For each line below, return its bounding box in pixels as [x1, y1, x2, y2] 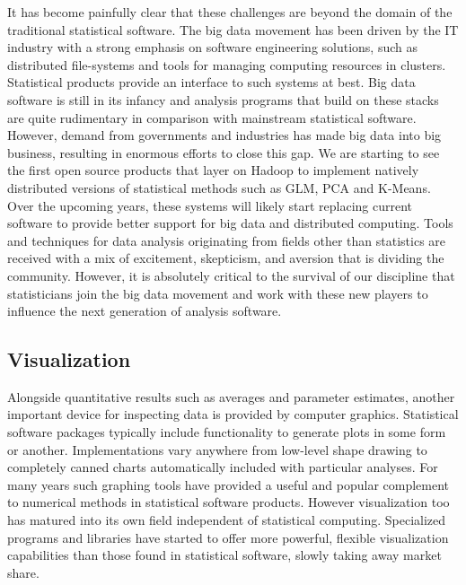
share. [7, 563, 40, 581]
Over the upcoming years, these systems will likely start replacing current [7, 196, 412, 214]
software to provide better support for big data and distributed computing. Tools [7, 214, 453, 232]
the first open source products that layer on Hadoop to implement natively [7, 161, 419, 179]
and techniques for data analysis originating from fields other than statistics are [7, 231, 446, 249]
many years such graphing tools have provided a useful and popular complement [7, 475, 450, 493]
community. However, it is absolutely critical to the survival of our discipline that [7, 266, 455, 284]
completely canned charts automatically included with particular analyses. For [7, 458, 438, 476]
